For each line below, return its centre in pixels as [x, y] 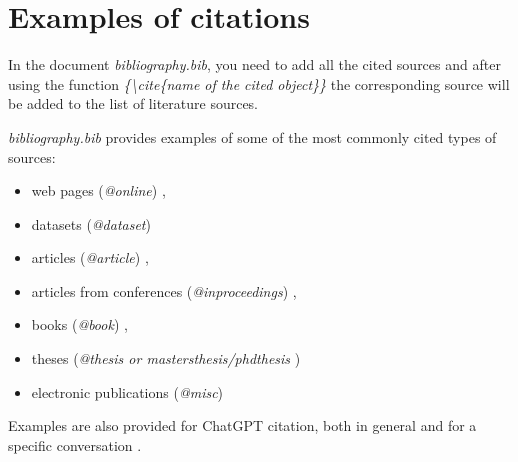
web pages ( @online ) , [98, 190]
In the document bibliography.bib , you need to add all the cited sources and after [254, 64]
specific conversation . [75, 444]
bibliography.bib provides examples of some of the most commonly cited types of [252, 136]
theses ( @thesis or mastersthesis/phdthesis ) [166, 358]
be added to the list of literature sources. [133, 103]
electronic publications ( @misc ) [127, 391]
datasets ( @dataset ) [91, 223]
